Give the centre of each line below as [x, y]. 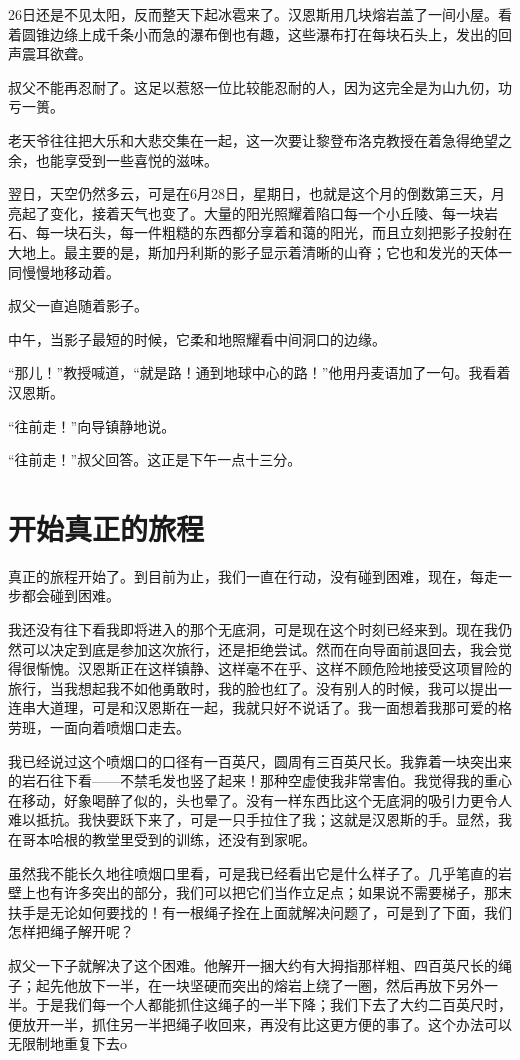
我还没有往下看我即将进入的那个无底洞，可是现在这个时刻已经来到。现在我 [253, 629]
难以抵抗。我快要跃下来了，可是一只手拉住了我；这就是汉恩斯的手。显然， [253, 819]
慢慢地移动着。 [70, 271]
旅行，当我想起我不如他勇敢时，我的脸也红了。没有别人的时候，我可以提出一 [260, 687]
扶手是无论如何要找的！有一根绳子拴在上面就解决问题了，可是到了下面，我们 [260, 911]
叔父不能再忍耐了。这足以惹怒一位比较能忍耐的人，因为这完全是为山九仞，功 [260, 86]
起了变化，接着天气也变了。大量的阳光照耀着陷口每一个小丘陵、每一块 [252, 212]
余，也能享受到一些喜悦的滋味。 [113, 159]
